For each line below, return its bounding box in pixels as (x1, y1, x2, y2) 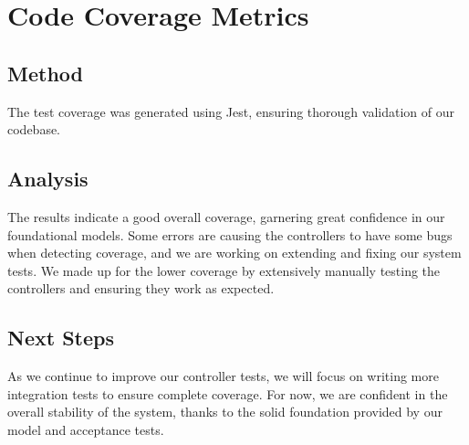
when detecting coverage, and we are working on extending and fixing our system (7, 243, 462, 262)
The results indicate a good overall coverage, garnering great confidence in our (7, 207, 445, 226)
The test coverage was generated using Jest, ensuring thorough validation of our (7, 101, 454, 121)
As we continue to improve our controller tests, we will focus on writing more (7, 366, 439, 386)
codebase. (7, 120, 61, 139)
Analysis (7, 164, 89, 193)
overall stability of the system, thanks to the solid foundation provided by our (7, 402, 443, 421)
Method (7, 58, 83, 87)
